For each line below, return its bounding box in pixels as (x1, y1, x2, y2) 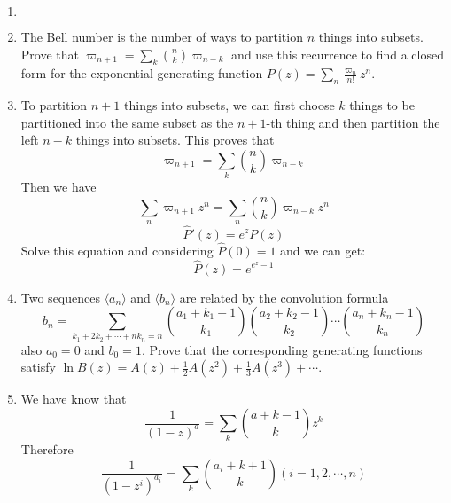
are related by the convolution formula (179, 287, 389, 306)
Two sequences (20, 287, 100, 306)
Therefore (20, 440, 74, 459)
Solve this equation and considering (20, 240, 214, 259)
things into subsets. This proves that (75, 130, 275, 149)
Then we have (20, 177, 97, 196)
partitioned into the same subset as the (20, 113, 234, 131)
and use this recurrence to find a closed (231, 44, 444, 63)
